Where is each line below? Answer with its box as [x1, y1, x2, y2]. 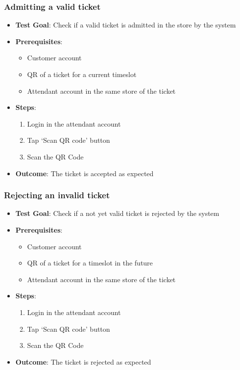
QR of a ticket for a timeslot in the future [27, 258, 153, 268]
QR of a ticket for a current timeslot [27, 69, 137, 79]
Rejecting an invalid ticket [4, 189, 110, 201]
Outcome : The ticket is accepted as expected [15, 168, 154, 178]
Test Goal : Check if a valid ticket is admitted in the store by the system [15, 20, 236, 30]
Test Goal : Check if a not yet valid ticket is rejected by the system [15, 208, 219, 218]
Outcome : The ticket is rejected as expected [15, 356, 151, 367]
